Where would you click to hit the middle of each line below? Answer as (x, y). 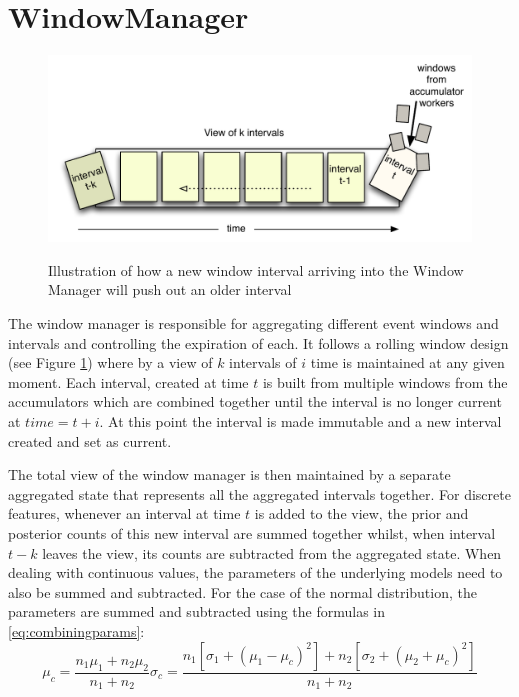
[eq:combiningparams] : (76, 630)
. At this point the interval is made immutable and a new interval (300, 421)
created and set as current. (90, 440)
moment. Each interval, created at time (128, 381)
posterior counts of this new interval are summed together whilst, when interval (252, 533)
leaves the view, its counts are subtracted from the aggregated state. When (272, 552)
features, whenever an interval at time (124, 513)
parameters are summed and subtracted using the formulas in (197, 611)
